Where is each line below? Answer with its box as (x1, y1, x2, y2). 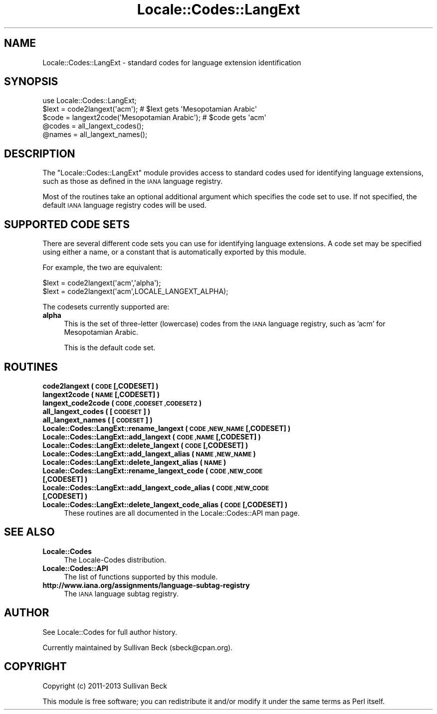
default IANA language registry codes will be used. (42, 201, 207, 210)
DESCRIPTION (4, 147, 75, 160)
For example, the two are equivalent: (42, 263, 163, 272)
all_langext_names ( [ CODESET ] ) (42, 415, 153, 424)
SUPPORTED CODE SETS (4, 218, 130, 231)
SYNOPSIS (4, 75, 58, 88)
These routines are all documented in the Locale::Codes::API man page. (64, 508, 300, 517)
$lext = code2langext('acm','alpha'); (42, 279, 161, 287)
